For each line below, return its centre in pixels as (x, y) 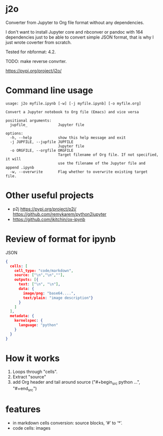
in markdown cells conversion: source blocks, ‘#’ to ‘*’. (67, 423)
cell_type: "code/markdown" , (44, 270)
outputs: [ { (26, 280)
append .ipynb (20, 167)
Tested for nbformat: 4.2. (31, 52)
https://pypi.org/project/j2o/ (34, 71)
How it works (33, 358)
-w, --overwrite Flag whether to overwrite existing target (79, 172)
